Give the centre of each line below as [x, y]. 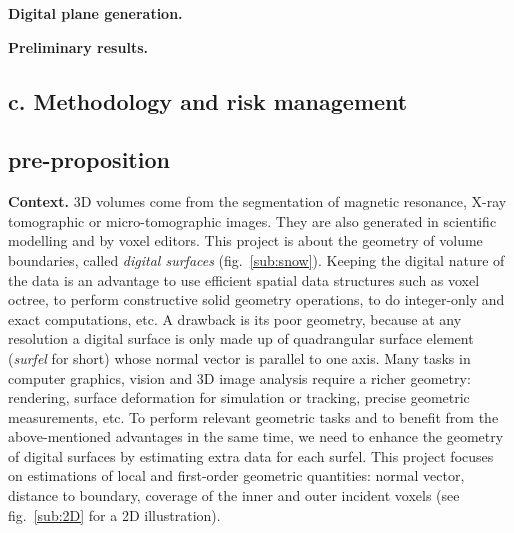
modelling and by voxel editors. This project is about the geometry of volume [245, 240]
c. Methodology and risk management [208, 100]
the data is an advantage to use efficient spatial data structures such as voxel [244, 279]
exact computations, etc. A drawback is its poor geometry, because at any [235, 318]
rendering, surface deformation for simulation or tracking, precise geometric [239, 397]
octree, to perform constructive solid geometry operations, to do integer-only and [256, 299]
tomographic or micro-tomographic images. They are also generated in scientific [252, 220]
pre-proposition [89, 159]
